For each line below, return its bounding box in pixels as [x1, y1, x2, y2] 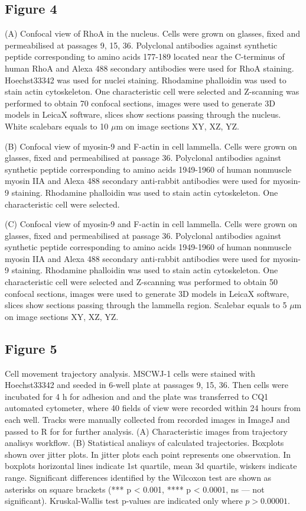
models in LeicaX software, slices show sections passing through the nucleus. [5, 108, 281, 121]
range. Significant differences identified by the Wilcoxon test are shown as [5, 471, 272, 483]
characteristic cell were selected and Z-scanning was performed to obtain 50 [5, 276, 278, 288]
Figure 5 [5, 339, 57, 357]
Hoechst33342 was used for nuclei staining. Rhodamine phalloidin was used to [5, 73, 287, 86]
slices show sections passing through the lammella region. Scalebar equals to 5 [5, 299, 287, 311]
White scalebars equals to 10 [5, 119, 109, 132]
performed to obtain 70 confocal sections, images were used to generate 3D [5, 96, 275, 109]
